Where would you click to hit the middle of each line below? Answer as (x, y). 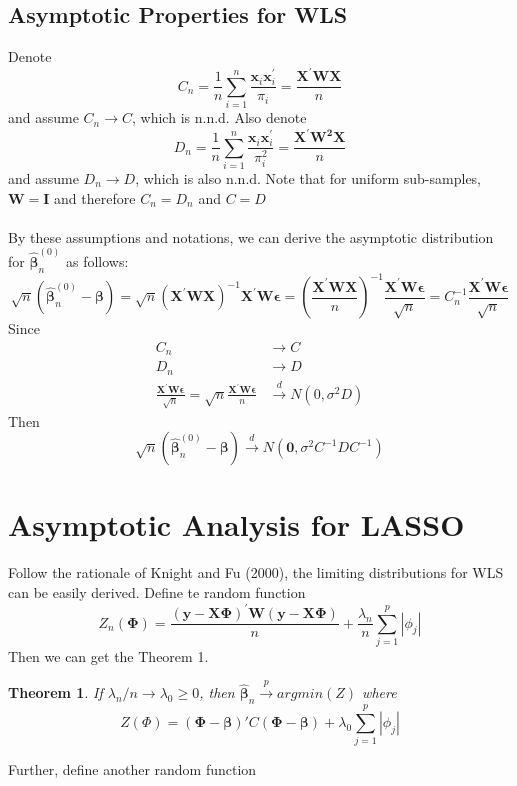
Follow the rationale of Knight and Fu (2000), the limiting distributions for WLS (256, 572)
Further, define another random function (132, 769)
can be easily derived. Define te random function (157, 591)
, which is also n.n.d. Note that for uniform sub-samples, (308, 177)
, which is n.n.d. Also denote (219, 117)
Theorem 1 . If (55, 692)
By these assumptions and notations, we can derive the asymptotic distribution (251, 236)
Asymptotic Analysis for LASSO (236, 524)
